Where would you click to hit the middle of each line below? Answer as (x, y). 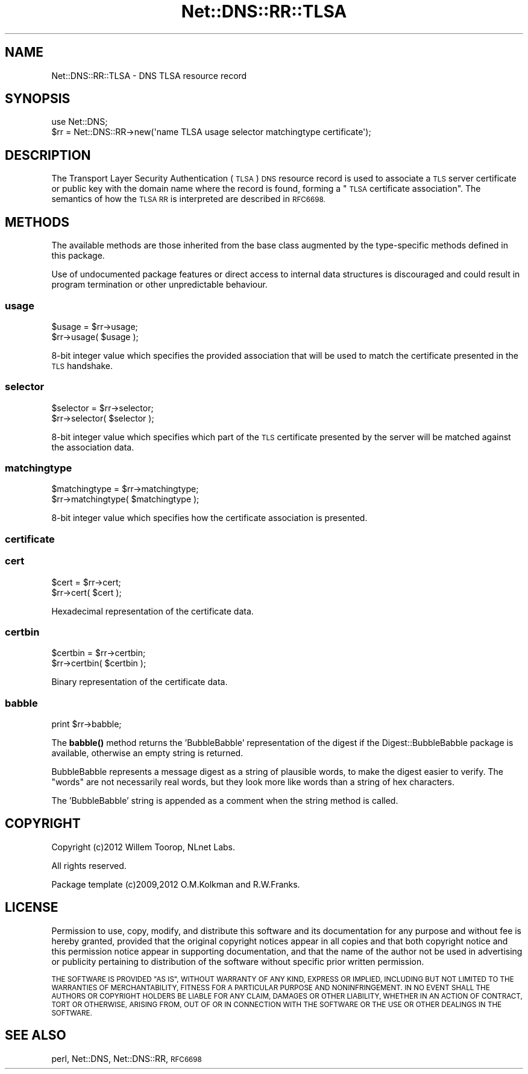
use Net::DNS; (80, 122)
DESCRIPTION (48, 155)
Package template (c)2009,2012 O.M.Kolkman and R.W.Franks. (176, 884)
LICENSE (32, 908)
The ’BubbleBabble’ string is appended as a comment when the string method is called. (225, 801)
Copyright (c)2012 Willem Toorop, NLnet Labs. (143, 847)
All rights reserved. (89, 865)
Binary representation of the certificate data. (140, 682)
